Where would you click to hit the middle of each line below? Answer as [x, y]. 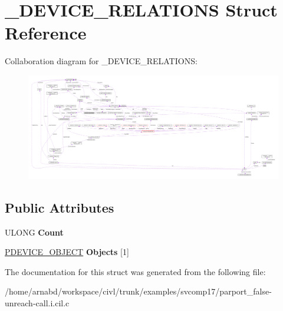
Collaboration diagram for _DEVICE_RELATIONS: [101, 61]
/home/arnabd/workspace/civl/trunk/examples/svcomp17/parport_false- [138, 291]
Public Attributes [60, 207]
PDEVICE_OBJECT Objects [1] [67, 252]
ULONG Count [34, 232]
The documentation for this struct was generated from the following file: [135, 271]
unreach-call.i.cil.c [37, 303]
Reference [46, 33]
